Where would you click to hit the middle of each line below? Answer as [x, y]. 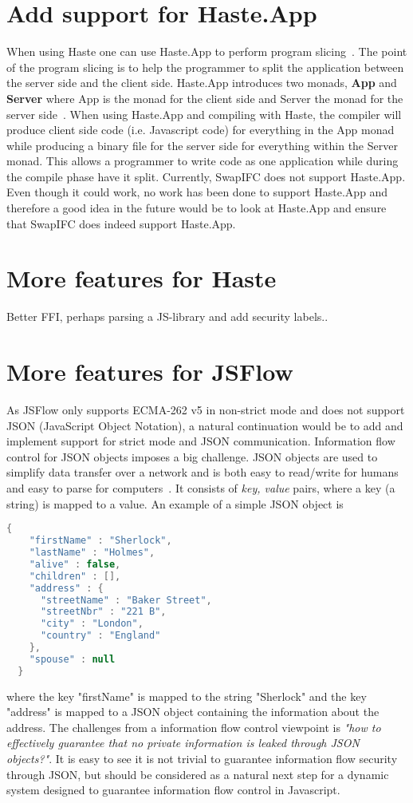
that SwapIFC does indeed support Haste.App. [121, 223]
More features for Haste [142, 278]
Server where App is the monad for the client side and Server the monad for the [205, 98]
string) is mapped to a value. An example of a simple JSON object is [175, 503]
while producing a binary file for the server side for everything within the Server [202, 145]
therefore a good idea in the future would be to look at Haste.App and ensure [197, 208]
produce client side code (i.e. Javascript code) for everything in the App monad [201, 130]
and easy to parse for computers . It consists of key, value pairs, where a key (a [201, 488]
